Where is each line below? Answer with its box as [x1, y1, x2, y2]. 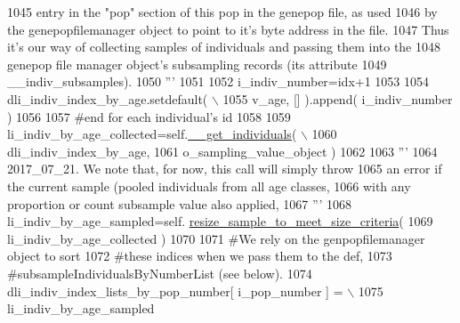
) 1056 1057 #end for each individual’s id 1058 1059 [7, 107, 291, 125]
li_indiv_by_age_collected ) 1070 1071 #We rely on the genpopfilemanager [7, 229, 425, 247]
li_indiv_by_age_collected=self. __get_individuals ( [7, 125, 297, 143]
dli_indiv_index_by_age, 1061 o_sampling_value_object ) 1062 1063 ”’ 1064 [7, 141, 438, 160]
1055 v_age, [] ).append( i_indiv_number [222, 89, 453, 108]
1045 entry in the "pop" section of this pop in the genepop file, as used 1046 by [7, 3, 438, 20]
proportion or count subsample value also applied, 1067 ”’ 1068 [7, 194, 351, 213]
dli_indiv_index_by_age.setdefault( [7, 89, 208, 108]
